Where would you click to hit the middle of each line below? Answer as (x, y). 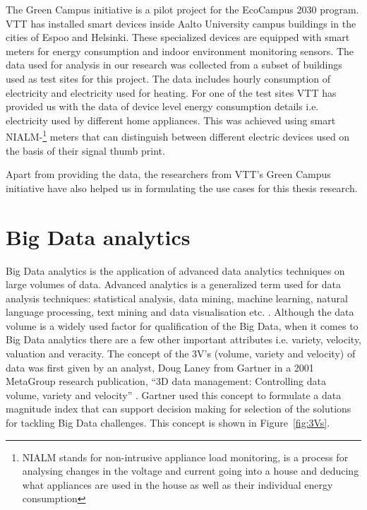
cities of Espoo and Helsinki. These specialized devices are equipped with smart (178, 37)
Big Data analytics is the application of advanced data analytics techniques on (175, 270)
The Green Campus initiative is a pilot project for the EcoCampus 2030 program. (182, 9)
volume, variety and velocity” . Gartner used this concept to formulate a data (174, 395)
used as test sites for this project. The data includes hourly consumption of (168, 78)
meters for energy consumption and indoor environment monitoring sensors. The (180, 51)
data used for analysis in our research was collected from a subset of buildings (174, 65)
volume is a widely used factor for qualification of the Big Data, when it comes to (182, 325)
